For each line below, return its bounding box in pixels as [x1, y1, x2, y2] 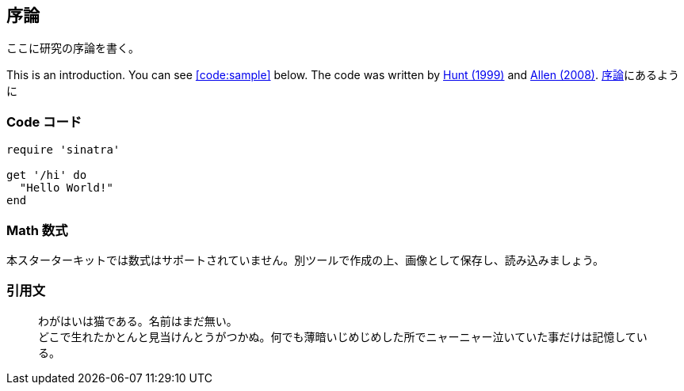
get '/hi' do [6, 169, 87, 182]
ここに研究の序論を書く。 [6, 41, 139, 55]
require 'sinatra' [6, 143, 120, 157]
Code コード [6, 113, 82, 130]
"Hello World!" [19, 181, 113, 195]
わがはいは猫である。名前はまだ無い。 [38, 313, 238, 328]
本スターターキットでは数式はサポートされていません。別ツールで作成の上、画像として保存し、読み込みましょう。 [6, 252, 604, 267]
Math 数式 [6, 222, 68, 238]
